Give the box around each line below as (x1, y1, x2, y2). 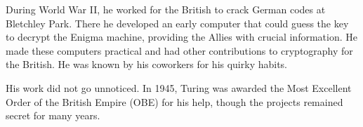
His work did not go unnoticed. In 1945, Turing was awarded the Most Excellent (6, 80, 352, 95)
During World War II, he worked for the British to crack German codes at (6, 2, 326, 16)
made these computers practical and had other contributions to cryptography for (6, 43, 353, 58)
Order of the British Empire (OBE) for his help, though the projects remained (6, 94, 343, 109)
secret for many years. (6, 108, 100, 123)
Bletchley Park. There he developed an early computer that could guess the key (6, 15, 349, 30)
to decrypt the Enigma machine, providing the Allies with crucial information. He (6, 29, 357, 44)
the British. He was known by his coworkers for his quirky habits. (6, 57, 288, 72)
